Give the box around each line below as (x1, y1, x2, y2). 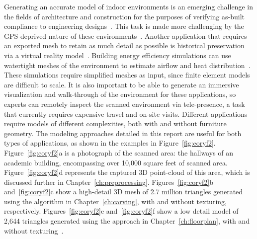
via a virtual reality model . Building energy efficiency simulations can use (4, 50, 231, 60)
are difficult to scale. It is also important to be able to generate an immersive (4, 79, 239, 89)
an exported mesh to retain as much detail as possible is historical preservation (4, 40, 245, 51)
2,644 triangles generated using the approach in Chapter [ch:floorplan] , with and (4, 216, 250, 226)
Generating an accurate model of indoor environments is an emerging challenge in (4, 1, 253, 11)
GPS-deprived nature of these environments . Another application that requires (4, 30, 247, 41)
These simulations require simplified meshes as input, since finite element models (4, 70, 250, 80)
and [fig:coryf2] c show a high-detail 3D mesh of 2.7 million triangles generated (4, 186, 243, 197)
